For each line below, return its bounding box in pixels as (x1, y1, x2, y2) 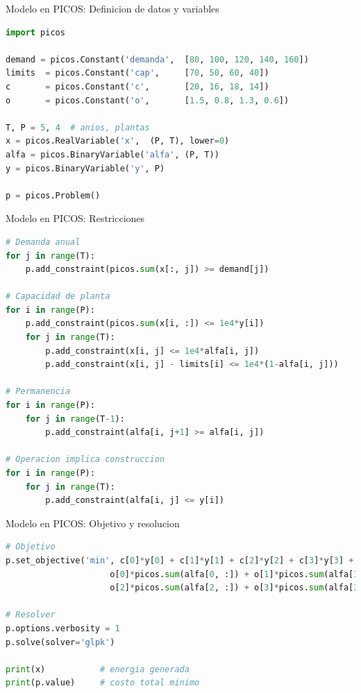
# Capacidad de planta (6, 291, 110, 302)
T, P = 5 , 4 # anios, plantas (6, 122, 150, 132)
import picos (6, 27, 65, 37)
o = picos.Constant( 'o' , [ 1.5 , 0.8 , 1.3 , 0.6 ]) (6, 95, 289, 105)
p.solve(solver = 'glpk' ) (6, 637, 115, 647)
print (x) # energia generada (6, 664, 190, 674)
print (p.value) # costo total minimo (6, 678, 200, 688)
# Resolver (6, 610, 56, 620)
